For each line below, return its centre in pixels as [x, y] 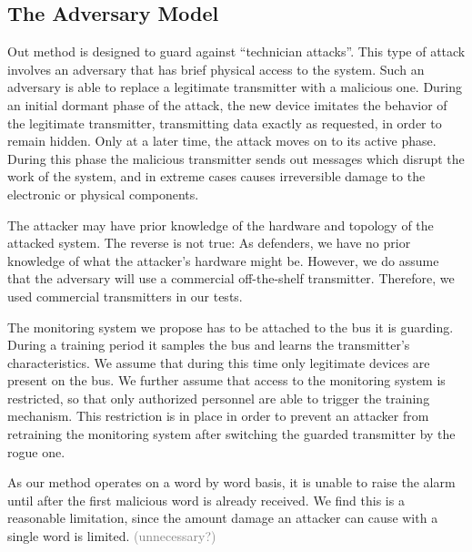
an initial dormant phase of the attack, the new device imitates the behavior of [227, 104]
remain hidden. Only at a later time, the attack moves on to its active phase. [222, 141]
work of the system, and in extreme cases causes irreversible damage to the [216, 176]
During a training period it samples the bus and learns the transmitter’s [209, 345]
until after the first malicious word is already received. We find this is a [206, 500]
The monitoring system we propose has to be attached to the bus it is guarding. [231, 327]
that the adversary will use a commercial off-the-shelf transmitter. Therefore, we [231, 278]
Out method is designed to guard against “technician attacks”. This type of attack [236, 51]
